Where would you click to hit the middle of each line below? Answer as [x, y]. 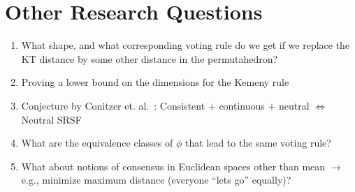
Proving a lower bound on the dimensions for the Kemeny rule [155, 82]
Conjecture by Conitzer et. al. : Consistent [113, 105]
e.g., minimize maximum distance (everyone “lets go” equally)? [156, 180]
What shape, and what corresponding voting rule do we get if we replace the [186, 45]
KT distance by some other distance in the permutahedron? [150, 58]
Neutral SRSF [51, 119]
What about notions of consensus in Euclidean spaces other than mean [173, 166]
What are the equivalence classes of [97, 143]
